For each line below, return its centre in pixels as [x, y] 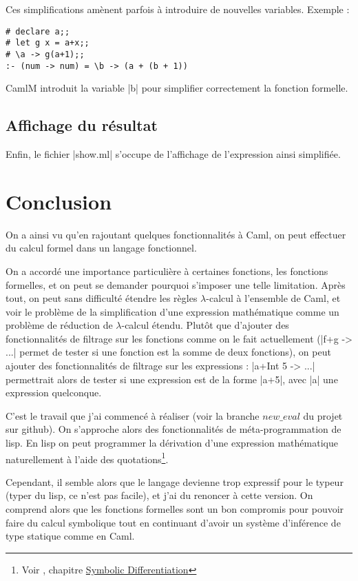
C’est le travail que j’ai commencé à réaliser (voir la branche [133, 415]
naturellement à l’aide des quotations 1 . [87, 458]
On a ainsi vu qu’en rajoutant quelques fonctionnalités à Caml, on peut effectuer [176, 234]
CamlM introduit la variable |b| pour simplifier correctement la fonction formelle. [177, 88]
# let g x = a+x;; [48, 43]
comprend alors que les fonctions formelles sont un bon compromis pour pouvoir [175, 509]
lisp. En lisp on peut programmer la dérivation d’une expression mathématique [172, 443]
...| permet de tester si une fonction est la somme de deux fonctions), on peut [168, 352]
